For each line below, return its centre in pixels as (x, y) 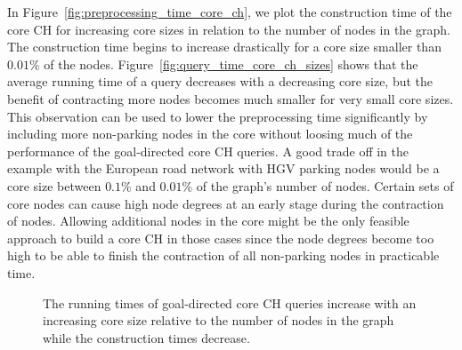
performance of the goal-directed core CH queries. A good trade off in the (208, 151)
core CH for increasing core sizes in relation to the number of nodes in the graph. (229, 29)
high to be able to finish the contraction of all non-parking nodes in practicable (223, 255)
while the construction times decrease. (146, 337)
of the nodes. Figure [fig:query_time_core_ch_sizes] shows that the (231, 64)
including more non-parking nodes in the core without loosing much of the (210, 134)
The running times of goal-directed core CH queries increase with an (230, 302)
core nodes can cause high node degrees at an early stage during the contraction (226, 203)
